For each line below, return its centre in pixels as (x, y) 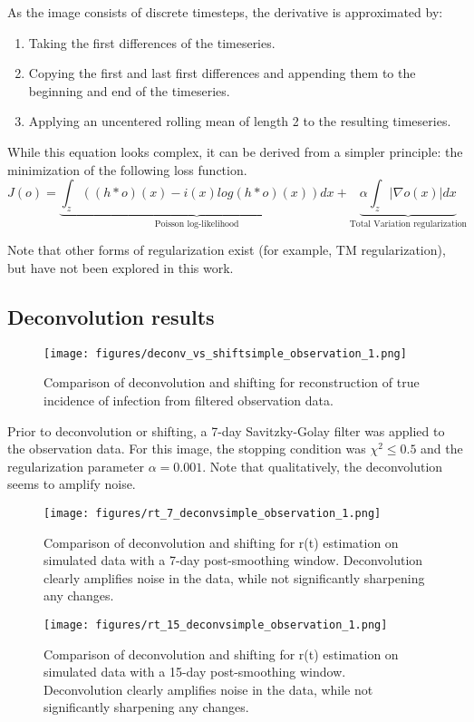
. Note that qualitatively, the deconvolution (323, 466)
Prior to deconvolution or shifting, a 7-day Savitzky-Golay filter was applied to (226, 430)
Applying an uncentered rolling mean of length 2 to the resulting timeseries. (240, 121)
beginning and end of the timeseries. (129, 90)
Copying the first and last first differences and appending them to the (222, 73)
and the (442, 449)
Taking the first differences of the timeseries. (152, 42)
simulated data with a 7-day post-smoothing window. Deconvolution (233, 560)
